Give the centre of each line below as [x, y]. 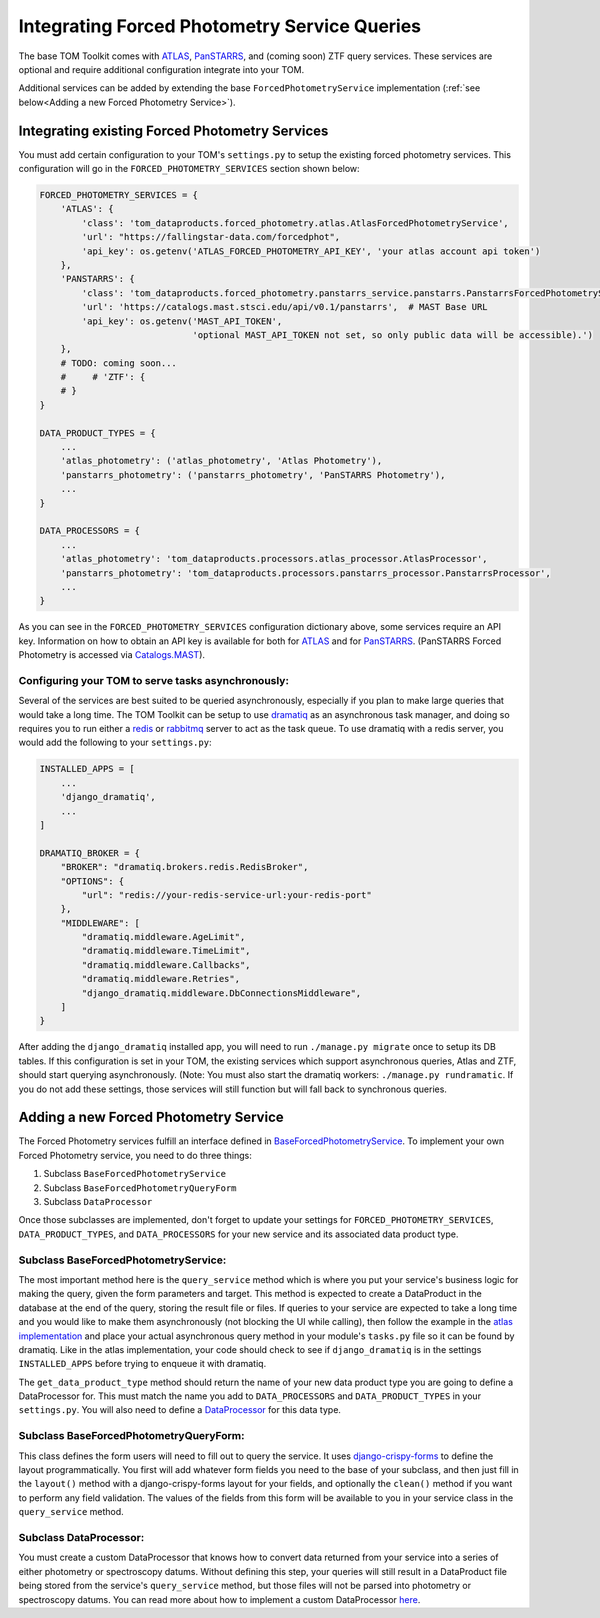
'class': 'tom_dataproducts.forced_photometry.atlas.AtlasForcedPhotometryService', [295, 223]
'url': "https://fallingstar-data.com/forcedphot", [211, 237]
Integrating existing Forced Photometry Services [173, 130]
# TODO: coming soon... [118, 363]
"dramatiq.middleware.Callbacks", [166, 964]
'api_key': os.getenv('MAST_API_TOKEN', [182, 321]
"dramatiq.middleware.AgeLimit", [163, 937]
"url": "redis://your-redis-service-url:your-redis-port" [226, 894]
